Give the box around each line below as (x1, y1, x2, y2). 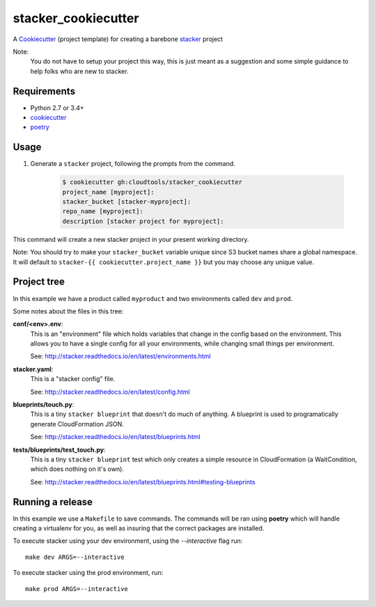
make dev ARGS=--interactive (25, 553, 125, 561)
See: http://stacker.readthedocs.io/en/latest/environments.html (30, 352, 212, 360)
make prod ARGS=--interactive (25, 585, 129, 592)
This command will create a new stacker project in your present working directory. (13, 235, 249, 243)
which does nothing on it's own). (30, 465, 125, 473)
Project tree (13, 276, 65, 288)
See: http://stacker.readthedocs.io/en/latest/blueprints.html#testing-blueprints (30, 477, 256, 486)
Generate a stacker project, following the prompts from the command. (30, 160, 236, 168)
